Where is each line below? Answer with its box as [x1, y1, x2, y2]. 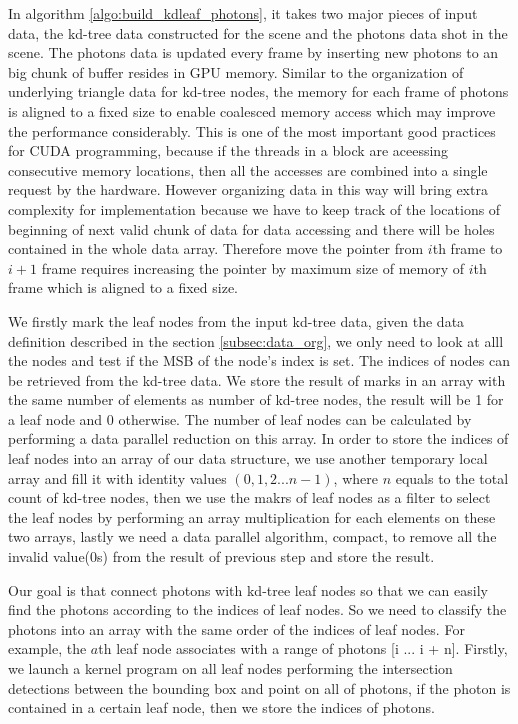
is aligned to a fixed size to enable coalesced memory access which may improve [8, 100, 496, 121]
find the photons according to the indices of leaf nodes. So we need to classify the [8, 599, 507, 620]
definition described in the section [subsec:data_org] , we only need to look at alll [8, 330, 504, 351]
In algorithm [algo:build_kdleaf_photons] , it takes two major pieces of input [8, 3, 478, 23]
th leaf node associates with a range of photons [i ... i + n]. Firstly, [98, 638, 508, 659]
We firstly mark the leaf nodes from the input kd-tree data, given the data [8, 310, 465, 331]
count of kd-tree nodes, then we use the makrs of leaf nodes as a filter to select [8, 487, 491, 508]
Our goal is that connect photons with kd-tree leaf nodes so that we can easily [8, 579, 488, 600]
